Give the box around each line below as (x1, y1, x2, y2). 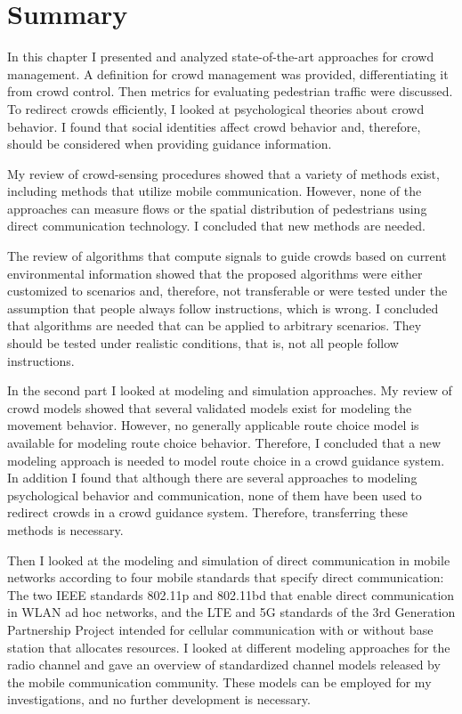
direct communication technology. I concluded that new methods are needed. (7, 216, 426, 235)
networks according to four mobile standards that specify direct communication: (7, 568, 444, 587)
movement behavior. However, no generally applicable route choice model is (7, 416, 419, 434)
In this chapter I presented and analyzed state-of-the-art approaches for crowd (7, 47, 434, 66)
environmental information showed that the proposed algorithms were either (7, 264, 423, 282)
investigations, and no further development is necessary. (7, 690, 311, 709)
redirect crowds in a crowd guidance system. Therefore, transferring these (7, 503, 408, 522)
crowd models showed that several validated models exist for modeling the (7, 398, 412, 417)
